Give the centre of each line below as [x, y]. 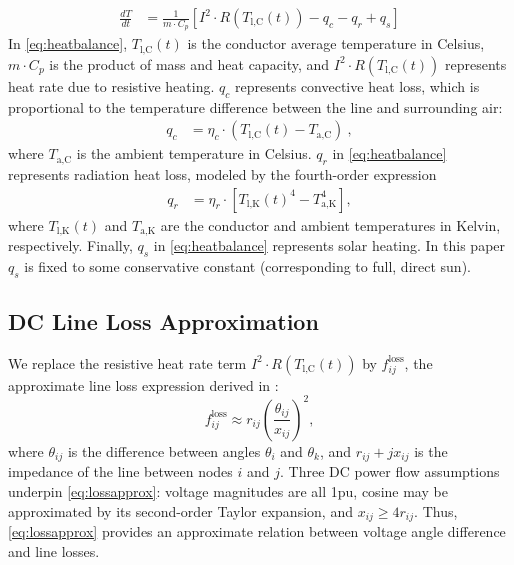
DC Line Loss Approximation [163, 321]
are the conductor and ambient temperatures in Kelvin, [330, 224]
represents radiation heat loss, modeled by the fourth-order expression [222, 173]
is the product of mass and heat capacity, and [189, 63]
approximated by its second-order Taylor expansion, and [180, 510]
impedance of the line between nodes [120, 471]
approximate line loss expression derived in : [143, 384]
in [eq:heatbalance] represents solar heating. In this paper [329, 245]
